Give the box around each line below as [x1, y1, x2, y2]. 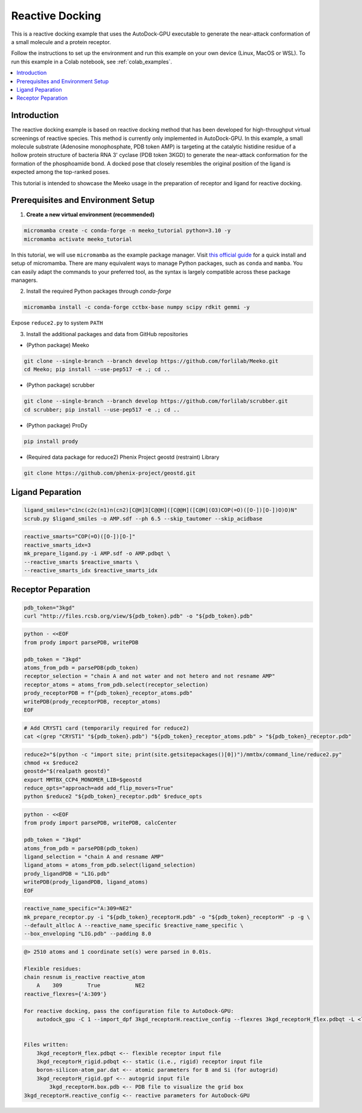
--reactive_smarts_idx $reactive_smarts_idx [24, 567, 158, 573]
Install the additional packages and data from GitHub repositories [26, 330, 188, 337]
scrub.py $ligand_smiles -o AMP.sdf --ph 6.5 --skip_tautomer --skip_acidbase [24, 515, 262, 522]
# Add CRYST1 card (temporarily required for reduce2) [24, 724, 189, 732]
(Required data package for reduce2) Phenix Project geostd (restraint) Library [26, 453, 220, 461]
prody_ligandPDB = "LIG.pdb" [24, 870, 110, 877]
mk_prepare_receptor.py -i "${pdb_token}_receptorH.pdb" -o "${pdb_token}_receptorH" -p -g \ [24, 913, 311, 920]
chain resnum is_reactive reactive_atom [24, 974, 145, 981]
